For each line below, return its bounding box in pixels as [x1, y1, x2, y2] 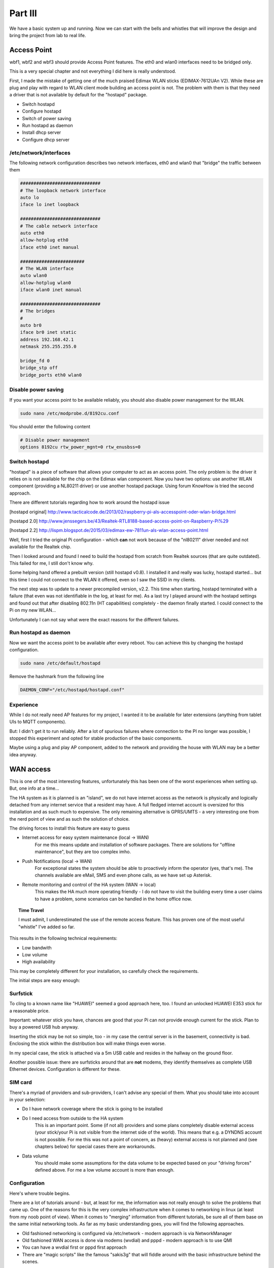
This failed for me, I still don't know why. [9, 560, 94, 566]
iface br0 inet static [20, 330, 77, 335]
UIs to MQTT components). [9, 719, 66, 725]
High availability [22, 959, 56, 965]
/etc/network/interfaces [9, 149, 71, 156]
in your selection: [9, 1096, 46, 1103]
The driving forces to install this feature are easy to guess [9, 825, 130, 831]
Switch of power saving [22, 115, 72, 121]
